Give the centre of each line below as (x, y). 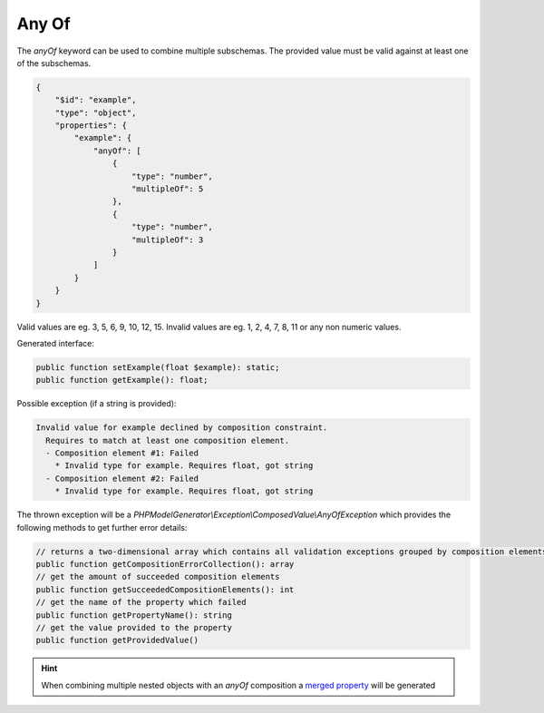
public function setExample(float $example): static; (158, 367)
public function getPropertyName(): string (134, 615)
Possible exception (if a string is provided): (97, 404)
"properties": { (91, 126)
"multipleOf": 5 (168, 189)
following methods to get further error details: (102, 527)
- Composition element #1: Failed (122, 453)
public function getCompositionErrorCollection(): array (165, 564)
